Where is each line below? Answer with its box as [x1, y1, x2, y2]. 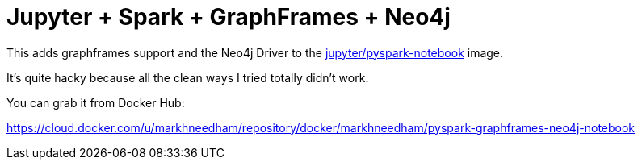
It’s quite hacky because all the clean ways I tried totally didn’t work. [6, 70, 369, 85]
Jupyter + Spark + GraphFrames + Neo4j [6, 3, 451, 31]
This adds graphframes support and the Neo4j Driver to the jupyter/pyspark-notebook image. [6, 45, 504, 60]
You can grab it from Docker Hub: [6, 95, 185, 110]
